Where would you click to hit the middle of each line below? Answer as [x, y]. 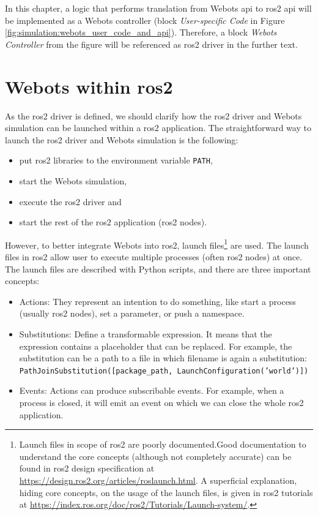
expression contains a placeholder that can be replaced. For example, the [156, 346]
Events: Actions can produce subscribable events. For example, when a [152, 390]
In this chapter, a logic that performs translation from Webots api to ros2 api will [158, 8]
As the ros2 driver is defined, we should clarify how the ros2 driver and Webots [153, 115]
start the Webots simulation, [73, 180]
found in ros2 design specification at [87, 468]
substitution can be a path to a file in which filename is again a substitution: [163, 358]
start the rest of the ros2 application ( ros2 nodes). [113, 222]
